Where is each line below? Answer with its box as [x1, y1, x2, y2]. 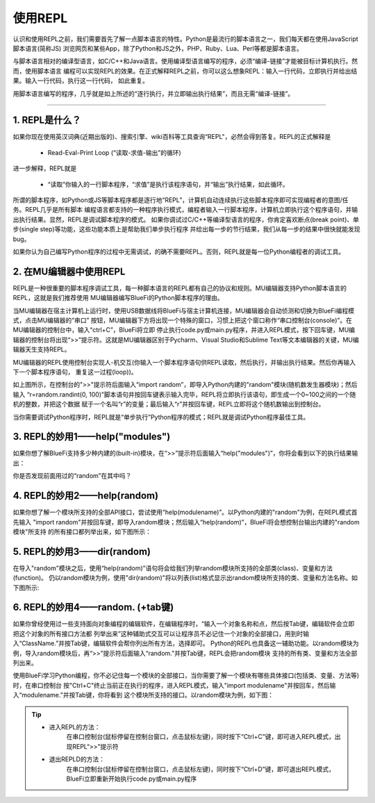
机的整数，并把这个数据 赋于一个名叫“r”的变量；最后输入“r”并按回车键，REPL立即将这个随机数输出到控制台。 [12, 400, 325, 408]
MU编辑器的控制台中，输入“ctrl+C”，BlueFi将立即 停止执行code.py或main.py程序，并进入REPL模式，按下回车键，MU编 [12, 326, 356, 334]
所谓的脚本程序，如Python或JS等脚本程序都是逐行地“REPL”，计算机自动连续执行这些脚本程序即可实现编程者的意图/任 [12, 195, 349, 204]
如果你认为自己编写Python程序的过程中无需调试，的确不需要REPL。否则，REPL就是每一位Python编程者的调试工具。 [12, 247, 345, 256]
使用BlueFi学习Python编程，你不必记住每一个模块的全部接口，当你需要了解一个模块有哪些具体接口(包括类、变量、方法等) [12, 671, 360, 680]
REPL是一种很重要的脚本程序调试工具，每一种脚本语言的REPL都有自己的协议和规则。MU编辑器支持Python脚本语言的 [12, 283, 347, 292]
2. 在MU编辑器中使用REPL [12, 265, 126, 277]
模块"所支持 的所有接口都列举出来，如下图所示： [12, 527, 152, 536]
